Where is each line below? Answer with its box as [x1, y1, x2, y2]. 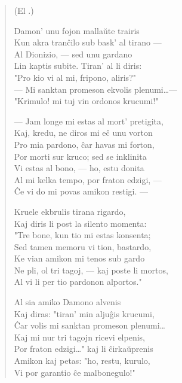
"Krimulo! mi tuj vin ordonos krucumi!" [14, 95, 159, 107]
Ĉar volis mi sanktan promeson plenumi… [14, 319, 165, 332]
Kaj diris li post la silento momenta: [14, 217, 147, 229]
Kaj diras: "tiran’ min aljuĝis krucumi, [14, 307, 155, 320]
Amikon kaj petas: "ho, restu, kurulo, [14, 354, 150, 367]
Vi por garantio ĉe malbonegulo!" [14, 366, 135, 378]
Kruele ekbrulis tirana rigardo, [14, 205, 126, 217]
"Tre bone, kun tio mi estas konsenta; [14, 229, 151, 241]
